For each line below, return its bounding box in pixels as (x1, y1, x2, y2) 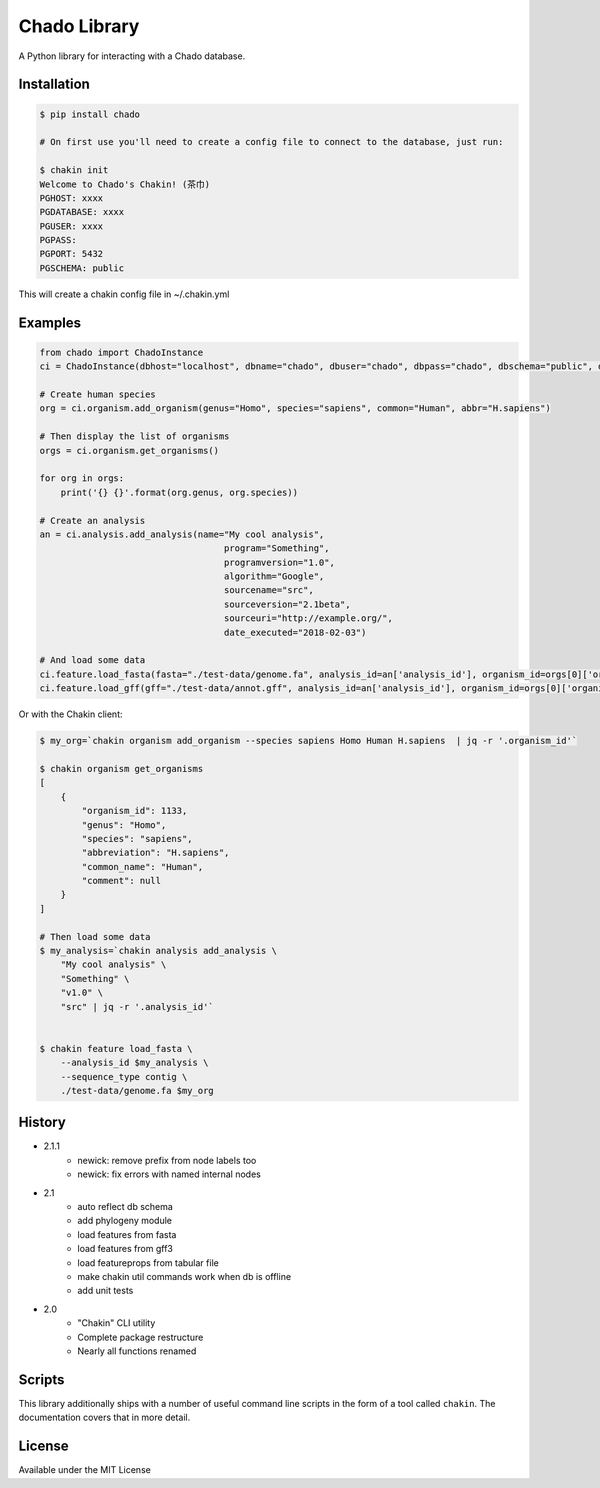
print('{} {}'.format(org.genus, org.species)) (60, 486, 299, 498)
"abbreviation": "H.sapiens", (81, 847, 230, 859)
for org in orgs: (39, 473, 125, 484)
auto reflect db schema (77, 1201, 174, 1212)
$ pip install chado (39, 108, 140, 120)
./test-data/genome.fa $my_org (60, 1085, 214, 1096)
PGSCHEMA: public (39, 262, 125, 274)
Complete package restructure (77, 1331, 204, 1343)
